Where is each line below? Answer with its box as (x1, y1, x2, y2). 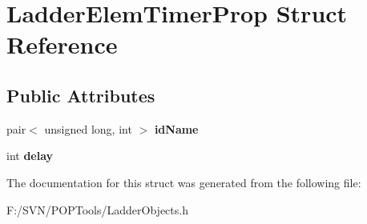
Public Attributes (6, 82, 155, 107)
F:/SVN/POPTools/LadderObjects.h (6, 201, 188, 218)
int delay (6, 147, 54, 164)
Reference (6, 28, 118, 61)
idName (154, 120, 199, 137)
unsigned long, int (44, 120, 132, 137)
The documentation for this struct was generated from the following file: (6, 174, 361, 190)
